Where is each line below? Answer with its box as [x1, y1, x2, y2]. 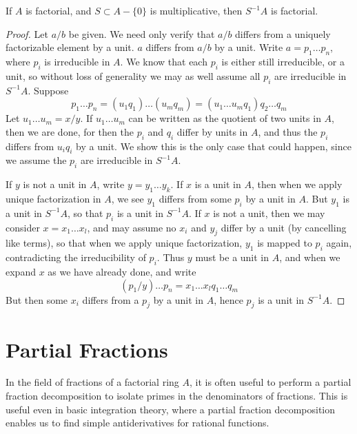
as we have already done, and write [48, 264, 196, 278]
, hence [214, 292, 243, 307]
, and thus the [258, 124, 318, 138]
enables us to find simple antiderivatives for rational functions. [6, 415, 269, 430]
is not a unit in [23, 177, 87, 192]
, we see [111, 191, 144, 205]
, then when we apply [251, 177, 343, 192]
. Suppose [28, 83, 69, 97]
